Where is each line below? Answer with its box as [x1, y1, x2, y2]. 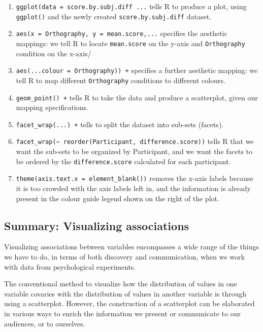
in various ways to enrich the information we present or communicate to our [4, 308, 241, 318]
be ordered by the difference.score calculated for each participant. [16, 156, 231, 166]
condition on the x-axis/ [16, 48, 91, 58]
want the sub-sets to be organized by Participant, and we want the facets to [16, 146, 253, 157]
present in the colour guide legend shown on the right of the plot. [16, 193, 219, 203]
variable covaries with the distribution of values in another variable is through [4, 288, 247, 299]
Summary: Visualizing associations [4, 217, 189, 233]
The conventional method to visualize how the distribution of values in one [4, 278, 237, 289]
